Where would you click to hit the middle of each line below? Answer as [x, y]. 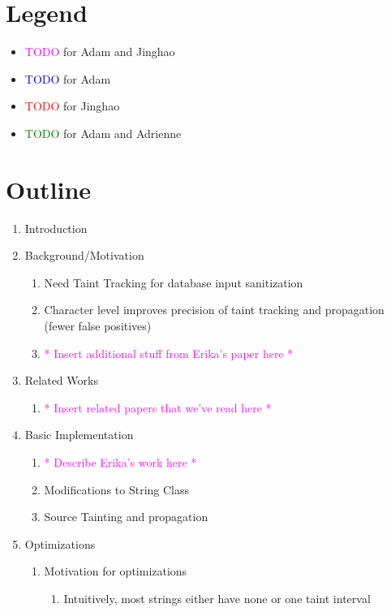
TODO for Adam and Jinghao [100, 52]
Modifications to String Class [116, 489]
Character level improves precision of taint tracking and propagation [214, 310]
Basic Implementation [79, 435]
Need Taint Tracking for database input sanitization [174, 282]
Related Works [61, 380]
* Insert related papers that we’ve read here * [158, 407]
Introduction [56, 228]
